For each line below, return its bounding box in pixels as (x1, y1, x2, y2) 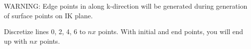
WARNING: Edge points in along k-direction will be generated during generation (4, 1, 248, 11)
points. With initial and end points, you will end (98, 26, 243, 37)
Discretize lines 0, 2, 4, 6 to (4, 26, 86, 37)
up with (4, 36, 27, 46)
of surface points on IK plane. (4, 10, 93, 20)
